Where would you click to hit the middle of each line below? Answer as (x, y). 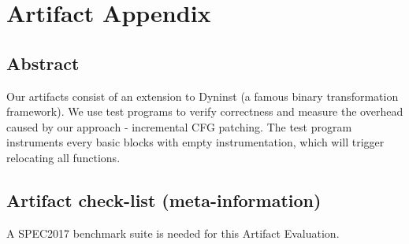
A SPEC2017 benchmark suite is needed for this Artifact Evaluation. (173, 233)
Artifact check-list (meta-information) (164, 200)
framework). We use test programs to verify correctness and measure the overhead (205, 111)
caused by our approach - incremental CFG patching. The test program (179, 126)
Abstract (43, 63)
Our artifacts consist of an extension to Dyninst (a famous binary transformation (203, 96)
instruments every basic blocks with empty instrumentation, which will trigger (195, 142)
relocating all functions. (63, 157)
